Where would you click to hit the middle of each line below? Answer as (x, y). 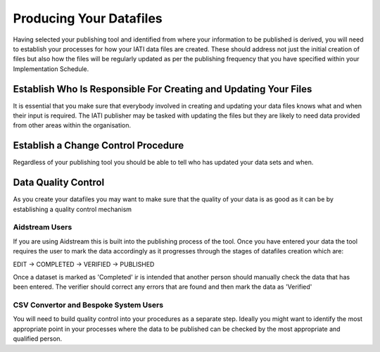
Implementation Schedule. (51, 69)
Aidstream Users (43, 227)
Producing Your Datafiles (88, 18)
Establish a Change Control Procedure (99, 145)
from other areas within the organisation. (72, 125)
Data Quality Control (59, 183)
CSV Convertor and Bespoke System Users (88, 305)
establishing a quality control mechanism (72, 209)
